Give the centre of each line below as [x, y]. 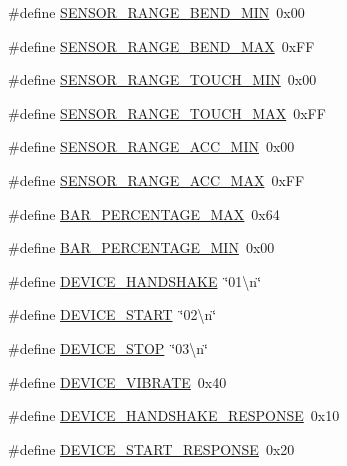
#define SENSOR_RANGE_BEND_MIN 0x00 [156, 12]
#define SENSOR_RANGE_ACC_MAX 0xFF [156, 179]
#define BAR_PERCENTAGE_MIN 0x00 [141, 247]
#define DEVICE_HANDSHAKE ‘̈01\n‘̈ [135, 280]
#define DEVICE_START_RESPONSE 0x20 [151, 448]
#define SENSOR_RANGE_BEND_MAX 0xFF [161, 45]
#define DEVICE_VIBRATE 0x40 [117, 381]
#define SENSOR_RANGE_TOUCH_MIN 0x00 [162, 79]
